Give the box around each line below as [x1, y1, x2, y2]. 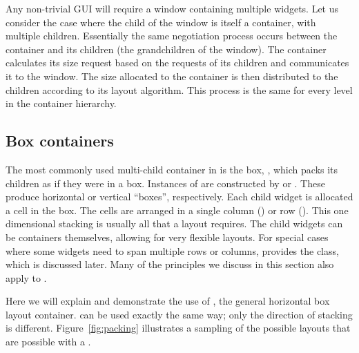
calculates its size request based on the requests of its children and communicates [6, 55, 349, 70]
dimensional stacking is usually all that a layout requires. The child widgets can [6, 216, 343, 231]
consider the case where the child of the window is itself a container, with [6, 15, 316, 29]
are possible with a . [6, 334, 91, 349]
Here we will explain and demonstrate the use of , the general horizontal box [6, 294, 330, 308]
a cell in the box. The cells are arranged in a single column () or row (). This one [6, 202, 349, 217]
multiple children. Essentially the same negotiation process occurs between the [6, 28, 338, 43]
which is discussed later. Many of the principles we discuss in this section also [6, 257, 334, 271]
